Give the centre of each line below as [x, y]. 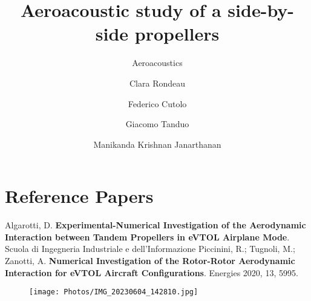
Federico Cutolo [157, 103]
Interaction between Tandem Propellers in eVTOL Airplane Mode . [147, 236]
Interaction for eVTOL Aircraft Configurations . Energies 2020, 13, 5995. [152, 272]
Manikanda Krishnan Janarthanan [157, 144]
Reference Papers [79, 196]
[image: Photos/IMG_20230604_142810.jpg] [114, 292]
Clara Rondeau [157, 83]
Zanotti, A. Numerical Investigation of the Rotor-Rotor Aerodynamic [150, 260]
